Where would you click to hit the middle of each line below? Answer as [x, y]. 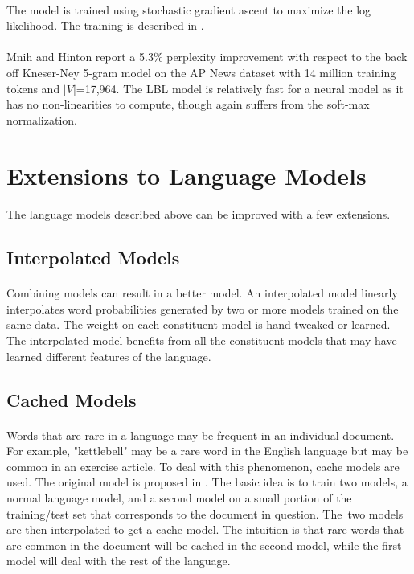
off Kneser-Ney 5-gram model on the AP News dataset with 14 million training [201, 72]
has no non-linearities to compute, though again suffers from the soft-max [188, 104]
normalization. [42, 119]
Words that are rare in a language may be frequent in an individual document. [201, 435]
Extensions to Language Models [187, 175]
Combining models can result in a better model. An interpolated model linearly [202, 293]
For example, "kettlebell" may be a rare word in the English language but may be [207, 451]
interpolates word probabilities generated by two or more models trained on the [203, 308]
